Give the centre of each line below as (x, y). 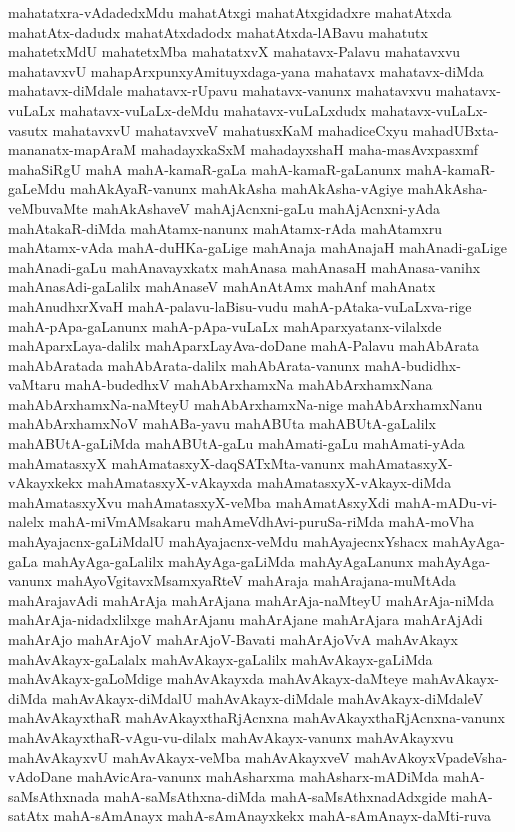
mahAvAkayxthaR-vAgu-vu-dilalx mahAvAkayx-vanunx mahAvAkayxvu (231, 736)
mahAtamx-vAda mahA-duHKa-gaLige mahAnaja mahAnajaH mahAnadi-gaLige (257, 247)
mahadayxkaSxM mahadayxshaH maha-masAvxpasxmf (309, 149)
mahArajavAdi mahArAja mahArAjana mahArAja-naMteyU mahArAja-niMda (251, 599)
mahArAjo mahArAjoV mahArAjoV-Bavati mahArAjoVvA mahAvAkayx (233, 639)
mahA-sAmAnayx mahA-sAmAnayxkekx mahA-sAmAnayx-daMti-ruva (272, 815)
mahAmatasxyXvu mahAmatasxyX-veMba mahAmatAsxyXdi (199, 501)
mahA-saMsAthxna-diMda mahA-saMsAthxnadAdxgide (275, 795)
